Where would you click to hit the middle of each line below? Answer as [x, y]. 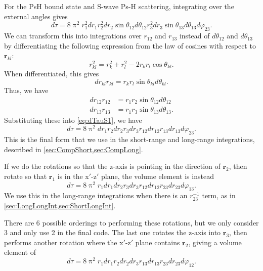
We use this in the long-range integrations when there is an [96, 195]
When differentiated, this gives [52, 74]
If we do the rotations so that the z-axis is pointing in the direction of [112, 166]
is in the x [73, 176]
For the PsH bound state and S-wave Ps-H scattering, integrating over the [119, 6]
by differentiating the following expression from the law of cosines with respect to [130, 45]
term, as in [219, 195]
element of [20, 252]
